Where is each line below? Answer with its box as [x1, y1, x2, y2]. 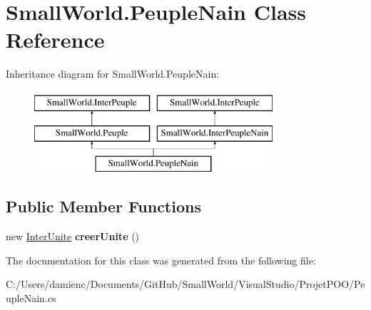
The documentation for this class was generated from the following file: [6, 252, 316, 267]
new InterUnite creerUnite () [6, 229, 140, 244]
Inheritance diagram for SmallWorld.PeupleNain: [6, 66, 220, 81]
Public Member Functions [6, 195, 201, 217]
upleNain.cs [6, 290, 56, 305]
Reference [6, 25, 105, 54]
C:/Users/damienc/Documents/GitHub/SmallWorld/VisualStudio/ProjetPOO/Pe [6, 277, 365, 291]
